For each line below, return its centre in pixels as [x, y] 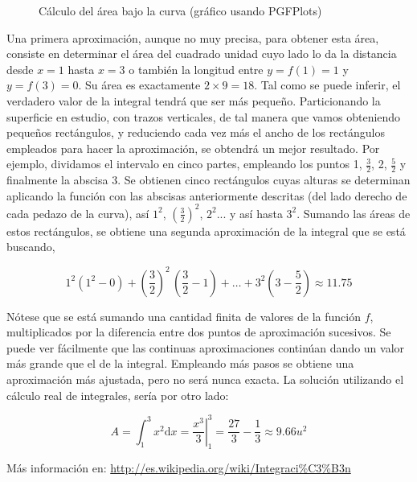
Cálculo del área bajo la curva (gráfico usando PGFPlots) [180, 10]
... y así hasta [249, 213]
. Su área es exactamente [139, 85]
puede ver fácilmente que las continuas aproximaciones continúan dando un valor [206, 347]
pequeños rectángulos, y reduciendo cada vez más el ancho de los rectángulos [196, 132]
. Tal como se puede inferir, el [327, 85]
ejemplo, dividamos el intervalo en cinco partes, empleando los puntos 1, [184, 164]
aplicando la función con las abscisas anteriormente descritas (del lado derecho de [207, 195]
